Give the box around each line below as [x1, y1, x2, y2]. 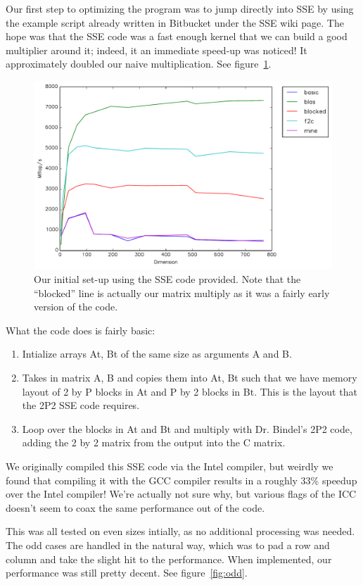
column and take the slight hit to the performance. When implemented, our [6, 551, 332, 566]
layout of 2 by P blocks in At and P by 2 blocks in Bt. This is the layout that [22, 384, 357, 398]
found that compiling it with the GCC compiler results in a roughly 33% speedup [6, 472, 357, 487]
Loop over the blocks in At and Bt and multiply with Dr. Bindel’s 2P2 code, [22, 421, 352, 436]
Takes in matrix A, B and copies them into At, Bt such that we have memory [22, 370, 357, 385]
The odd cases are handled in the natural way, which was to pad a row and [6, 537, 330, 552]
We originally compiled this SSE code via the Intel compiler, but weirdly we [6, 458, 333, 473]
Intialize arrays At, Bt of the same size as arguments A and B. [22, 346, 292, 361]
